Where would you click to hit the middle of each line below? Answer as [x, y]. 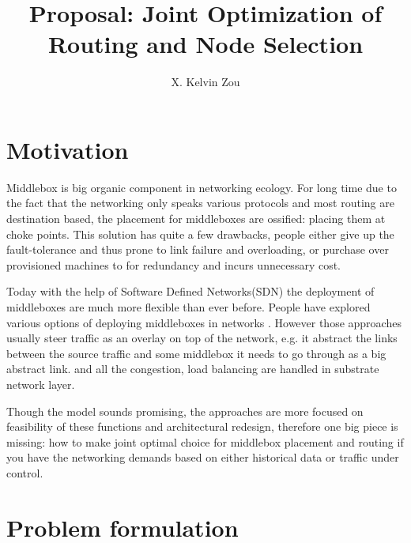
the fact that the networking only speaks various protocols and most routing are [200, 203]
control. [25, 472]
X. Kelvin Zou [205, 82]
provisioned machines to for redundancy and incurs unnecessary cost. [174, 264]
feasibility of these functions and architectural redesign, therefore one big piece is [202, 426]
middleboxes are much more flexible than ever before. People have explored [189, 307]
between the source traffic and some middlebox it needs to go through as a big [196, 353]
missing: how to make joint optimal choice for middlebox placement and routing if [205, 441]
